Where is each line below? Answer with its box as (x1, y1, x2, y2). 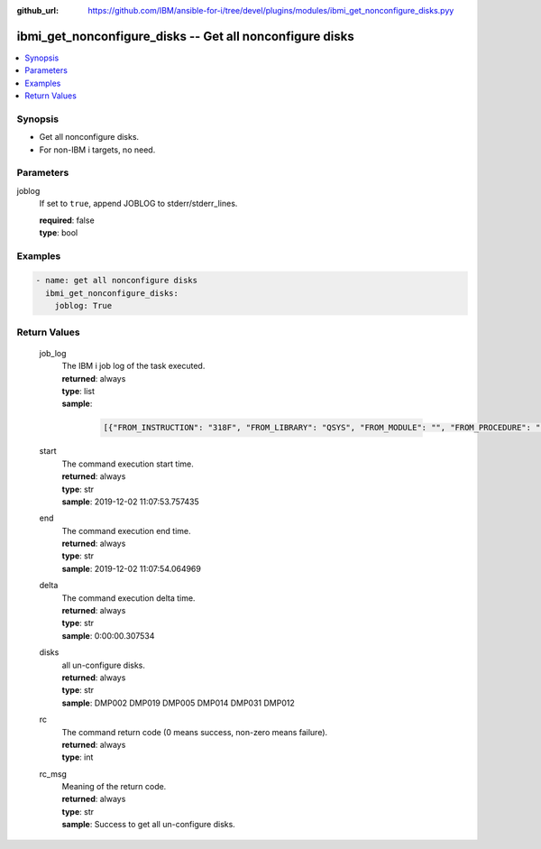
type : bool (39, 226, 78, 238)
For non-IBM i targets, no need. (39, 144, 156, 155)
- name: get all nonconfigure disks (35, 275, 198, 286)
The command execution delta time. (61, 592, 196, 604)
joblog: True (54, 300, 113, 311)
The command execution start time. (61, 458, 194, 469)
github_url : (16, 5, 59, 15)
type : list (61, 385, 95, 396)
